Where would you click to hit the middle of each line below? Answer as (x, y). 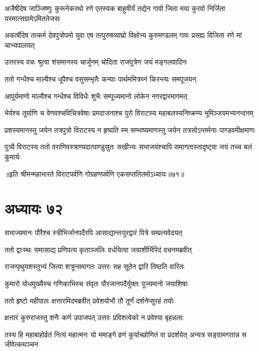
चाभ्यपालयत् (20, 45)
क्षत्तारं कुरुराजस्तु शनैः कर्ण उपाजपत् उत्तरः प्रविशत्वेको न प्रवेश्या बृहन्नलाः (94, 317)
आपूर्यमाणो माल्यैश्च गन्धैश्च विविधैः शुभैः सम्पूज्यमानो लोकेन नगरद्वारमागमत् (96, 96)
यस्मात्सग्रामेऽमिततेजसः (33, 18)
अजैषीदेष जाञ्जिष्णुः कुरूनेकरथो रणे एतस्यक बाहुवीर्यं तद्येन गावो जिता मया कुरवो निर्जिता (115, 8)
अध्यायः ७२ (34, 208)
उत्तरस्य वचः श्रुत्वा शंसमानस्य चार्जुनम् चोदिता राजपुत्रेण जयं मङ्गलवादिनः (96, 62)
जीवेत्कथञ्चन (21, 344)
